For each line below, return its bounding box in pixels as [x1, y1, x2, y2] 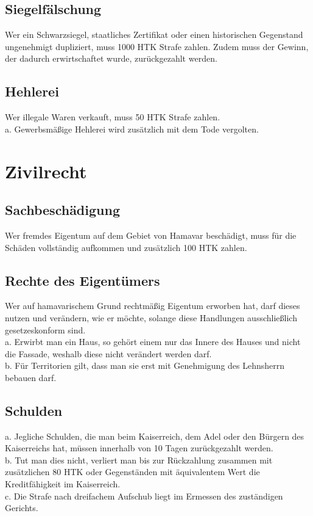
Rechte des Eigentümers [5, 271, 160, 289]
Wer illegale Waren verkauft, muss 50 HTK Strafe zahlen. [5, 111, 220, 123]
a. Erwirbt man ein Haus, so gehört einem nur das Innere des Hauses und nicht [5, 335, 301, 348]
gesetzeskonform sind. [5, 323, 86, 336]
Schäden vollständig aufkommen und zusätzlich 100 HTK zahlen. [5, 241, 247, 253]
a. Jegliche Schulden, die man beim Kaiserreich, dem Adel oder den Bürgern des [5, 429, 304, 442]
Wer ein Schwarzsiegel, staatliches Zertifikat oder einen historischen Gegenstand [5, 28, 303, 41]
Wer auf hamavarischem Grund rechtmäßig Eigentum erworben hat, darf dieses [5, 299, 300, 312]
